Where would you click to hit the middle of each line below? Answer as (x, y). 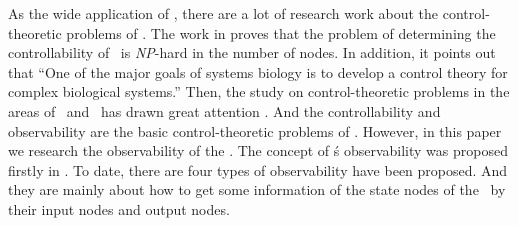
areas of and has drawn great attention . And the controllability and (224, 110)
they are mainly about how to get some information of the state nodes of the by (257, 189)
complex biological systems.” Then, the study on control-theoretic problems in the (259, 91)
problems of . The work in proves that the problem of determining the (281, 32)
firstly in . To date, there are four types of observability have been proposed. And (258, 169)
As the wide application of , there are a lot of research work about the (223, 13)
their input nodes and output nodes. (119, 208)
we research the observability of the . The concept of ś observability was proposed (258, 150)
